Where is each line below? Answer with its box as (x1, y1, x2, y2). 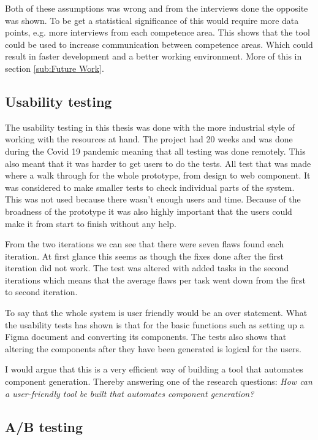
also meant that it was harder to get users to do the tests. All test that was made (5, 156, 311, 169)
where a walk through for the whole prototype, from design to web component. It (5, 169, 311, 182)
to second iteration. (5, 285, 78, 298)
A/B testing (5, 417, 83, 436)
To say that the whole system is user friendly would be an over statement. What (5, 306, 308, 319)
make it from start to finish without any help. (5, 217, 176, 230)
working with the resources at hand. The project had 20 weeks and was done (5, 133, 293, 145)
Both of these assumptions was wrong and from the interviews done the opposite (5, 2, 308, 14)
